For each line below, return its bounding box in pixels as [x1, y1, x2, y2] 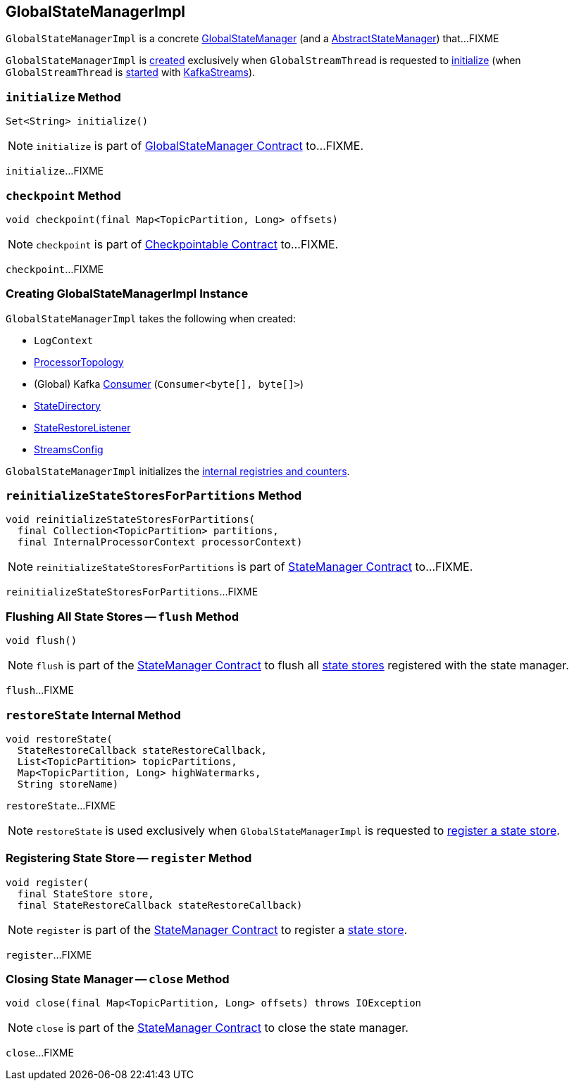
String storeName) [17, 778, 119, 790]
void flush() [6, 635, 77, 647]
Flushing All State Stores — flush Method [6, 609, 239, 624]
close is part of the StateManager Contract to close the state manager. [36, 1021, 408, 1035]
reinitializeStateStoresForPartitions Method [6, 488, 301, 503]
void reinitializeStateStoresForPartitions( [6, 514, 256, 526]
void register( [6, 876, 89, 888]
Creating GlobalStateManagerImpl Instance [6, 286, 249, 301]
